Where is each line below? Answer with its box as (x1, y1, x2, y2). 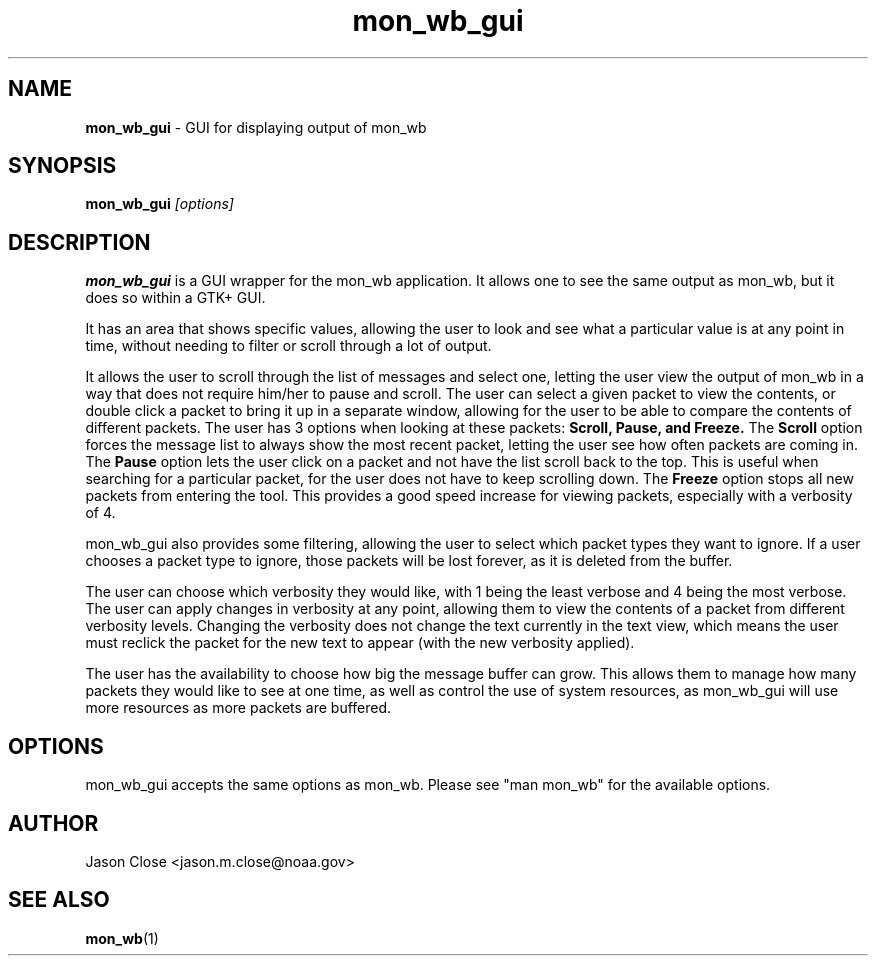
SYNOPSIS (8, 153, 117, 179)
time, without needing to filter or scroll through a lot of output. (85, 337, 492, 355)
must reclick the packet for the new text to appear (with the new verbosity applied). (85, 634, 635, 652)
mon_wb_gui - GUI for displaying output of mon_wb (85, 118, 427, 136)
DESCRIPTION (8, 229, 151, 255)
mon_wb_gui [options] (85, 195, 234, 213)
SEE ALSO (8, 887, 110, 913)
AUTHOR (8, 810, 99, 836)
